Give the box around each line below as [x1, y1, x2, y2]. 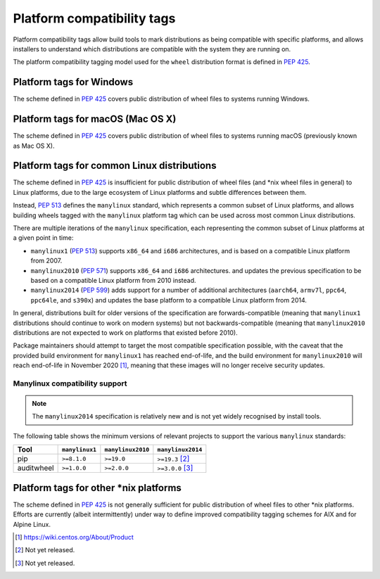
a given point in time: [13, 234, 74, 242]
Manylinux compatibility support [13, 378, 127, 388]
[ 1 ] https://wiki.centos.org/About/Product [15, 533, 134, 541]
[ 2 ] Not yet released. [15, 546, 75, 554]
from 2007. [30, 257, 63, 265]
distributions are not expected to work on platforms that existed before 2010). [13, 328, 239, 337]
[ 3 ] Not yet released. [15, 559, 75, 567]
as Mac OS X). [13, 141, 55, 150]
